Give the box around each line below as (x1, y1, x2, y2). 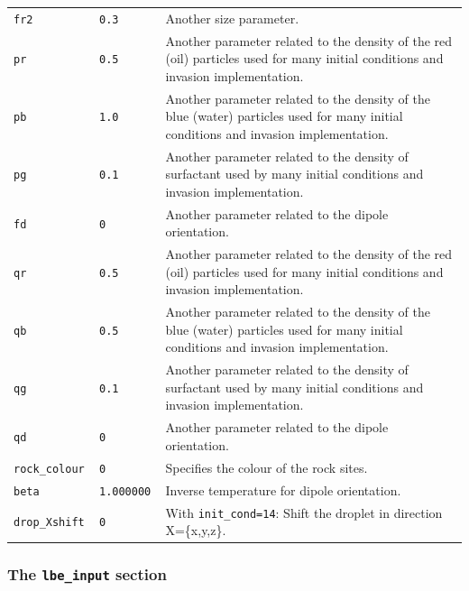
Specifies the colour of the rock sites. (165, 457, 368, 476)
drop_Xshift (14, 516, 85, 530)
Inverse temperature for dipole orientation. (165, 480, 401, 499)
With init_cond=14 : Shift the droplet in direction (165, 503, 443, 522)
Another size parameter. (165, 8, 299, 27)
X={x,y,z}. (165, 521, 226, 540)
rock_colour (14, 462, 85, 476)
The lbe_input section (7, 563, 167, 586)
